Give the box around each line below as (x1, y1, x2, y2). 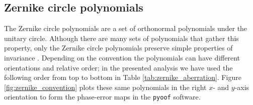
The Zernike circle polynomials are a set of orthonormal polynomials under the (4, 23, 247, 33)
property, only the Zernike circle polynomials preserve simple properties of (4, 42, 233, 53)
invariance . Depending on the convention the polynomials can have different (4, 52, 240, 62)
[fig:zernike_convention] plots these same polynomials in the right (4, 81, 207, 92)
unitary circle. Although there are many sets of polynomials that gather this (4, 32, 239, 43)
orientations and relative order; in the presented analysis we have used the (4, 62, 233, 72)
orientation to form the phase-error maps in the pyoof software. (4, 91, 201, 102)
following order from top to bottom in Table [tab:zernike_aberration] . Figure (4, 72, 241, 82)
